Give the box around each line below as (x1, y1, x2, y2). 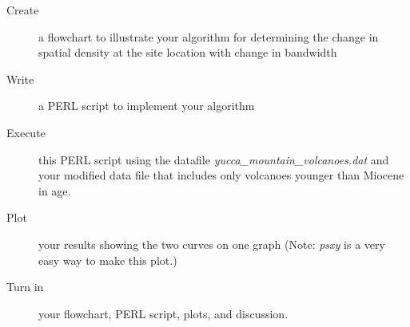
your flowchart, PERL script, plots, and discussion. (38, 305, 289, 321)
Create (6, 2, 39, 18)
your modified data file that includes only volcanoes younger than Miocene (38, 167, 404, 183)
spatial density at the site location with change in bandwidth (38, 44, 337, 61)
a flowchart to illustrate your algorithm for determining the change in (38, 28, 379, 45)
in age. (38, 182, 71, 199)
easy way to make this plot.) (38, 251, 177, 268)
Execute (6, 124, 46, 140)
